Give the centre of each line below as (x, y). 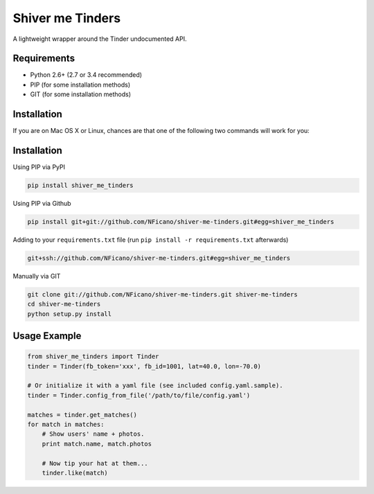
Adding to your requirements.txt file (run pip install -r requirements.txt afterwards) (151, 240)
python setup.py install (70, 314)
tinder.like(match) (75, 473)
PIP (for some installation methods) (80, 85)
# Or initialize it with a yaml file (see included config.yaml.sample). (155, 386)
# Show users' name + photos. (93, 434)
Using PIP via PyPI (39, 167)
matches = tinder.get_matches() (82, 415)
